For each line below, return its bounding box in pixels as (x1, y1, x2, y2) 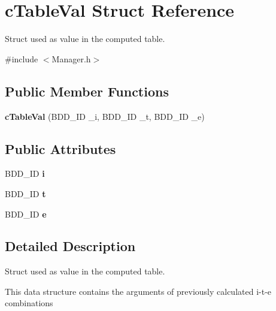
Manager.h (51, 52, 91, 65)
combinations (5, 297, 53, 309)
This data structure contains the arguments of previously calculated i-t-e (5, 285, 272, 297)
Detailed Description (5, 237, 136, 255)
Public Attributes (5, 139, 116, 158)
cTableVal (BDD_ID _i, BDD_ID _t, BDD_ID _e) (5, 110, 205, 122)
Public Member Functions (5, 81, 169, 100)
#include (5, 52, 38, 65)
